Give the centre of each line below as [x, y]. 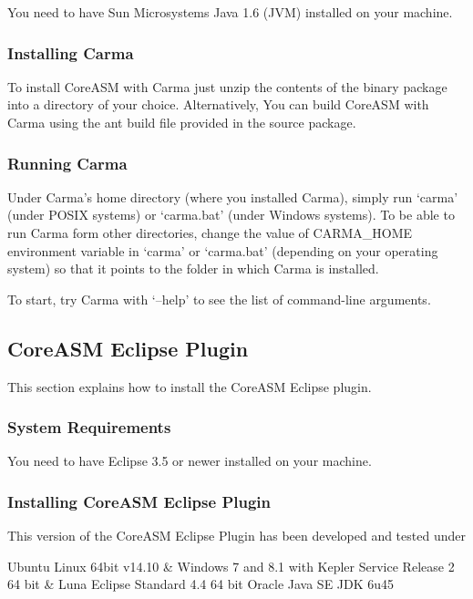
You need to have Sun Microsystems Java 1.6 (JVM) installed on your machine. [230, 12]
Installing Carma [71, 52]
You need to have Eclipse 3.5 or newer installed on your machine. [190, 461]
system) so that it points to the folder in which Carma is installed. [193, 269]
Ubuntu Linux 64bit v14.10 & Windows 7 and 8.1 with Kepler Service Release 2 [231, 566]
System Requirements [89, 427]
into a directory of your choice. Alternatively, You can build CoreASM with [218, 104]
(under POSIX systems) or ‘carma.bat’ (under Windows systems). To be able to [231, 215]
